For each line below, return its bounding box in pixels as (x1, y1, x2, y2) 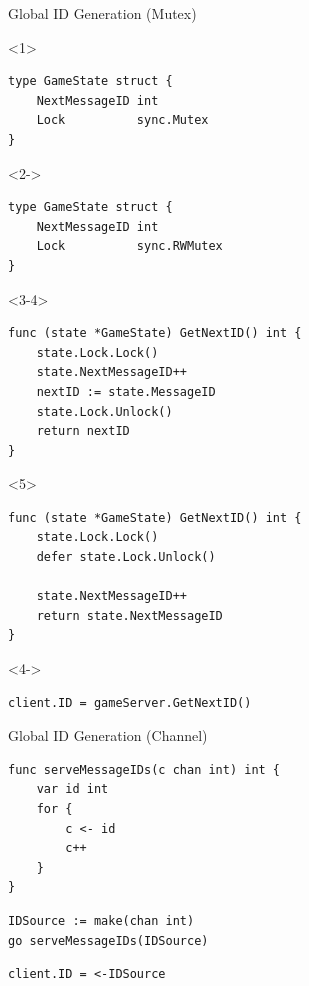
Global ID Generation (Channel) (8, 725, 208, 746)
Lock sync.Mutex (36, 113, 209, 128)
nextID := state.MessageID (36, 384, 216, 399)
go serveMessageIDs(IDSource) (8, 933, 209, 948)
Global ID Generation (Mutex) (8, 3, 197, 23)
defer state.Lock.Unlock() (36, 550, 216, 565)
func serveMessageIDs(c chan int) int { (8, 762, 281, 777)
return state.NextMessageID (36, 608, 223, 623)
